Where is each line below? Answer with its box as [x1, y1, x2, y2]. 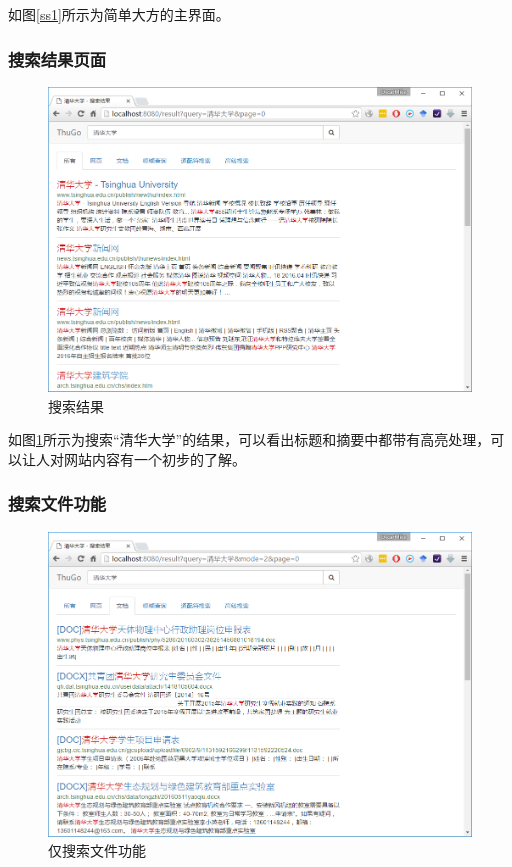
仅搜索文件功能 [48, 840, 146, 861]
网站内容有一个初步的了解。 [63, 448, 246, 469]
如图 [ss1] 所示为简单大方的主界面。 [8, 4, 230, 24]
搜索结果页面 [8, 46, 107, 71]
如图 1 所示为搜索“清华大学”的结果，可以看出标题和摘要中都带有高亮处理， [8, 429, 491, 450]
